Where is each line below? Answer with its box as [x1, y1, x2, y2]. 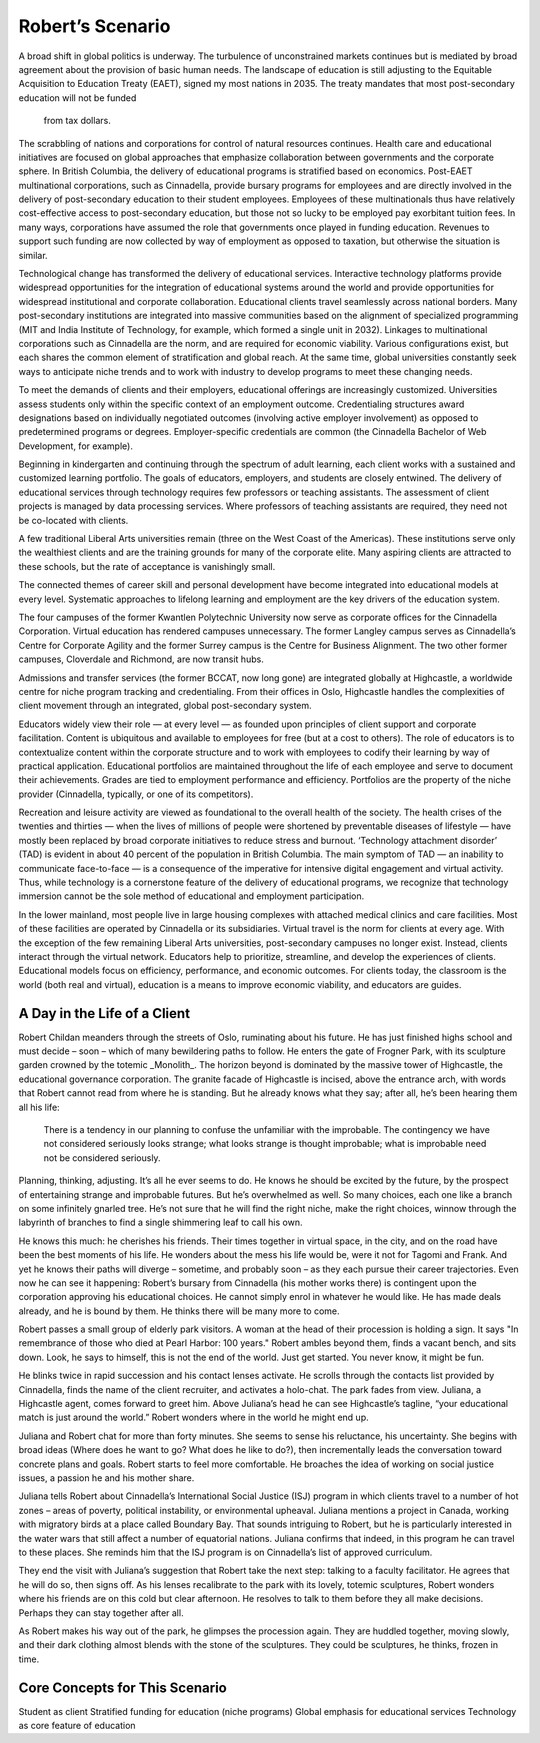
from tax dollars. [43, 115, 112, 127]
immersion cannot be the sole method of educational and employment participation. [18, 890, 365, 902]
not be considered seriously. [43, 1151, 161, 1164]
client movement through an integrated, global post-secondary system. [18, 700, 312, 712]
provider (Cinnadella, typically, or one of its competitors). [18, 788, 254, 800]
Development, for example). [18, 440, 134, 452]
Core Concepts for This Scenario [18, 1679, 227, 1696]
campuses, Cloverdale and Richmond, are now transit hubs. [18, 653, 264, 665]
